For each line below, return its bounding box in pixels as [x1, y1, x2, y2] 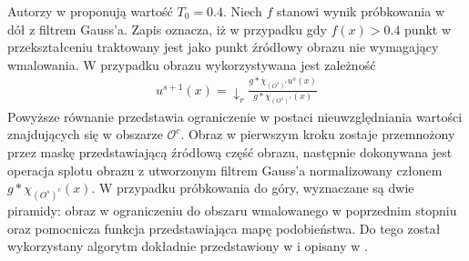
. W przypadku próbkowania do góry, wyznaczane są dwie [91, 178, 414, 197]
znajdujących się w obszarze [7, 125, 163, 144]
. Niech [222, 2, 262, 20]
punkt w [404, 19, 452, 38]
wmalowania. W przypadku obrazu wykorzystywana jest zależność [7, 55, 376, 74]
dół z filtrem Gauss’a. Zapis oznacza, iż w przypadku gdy [7, 19, 327, 38]
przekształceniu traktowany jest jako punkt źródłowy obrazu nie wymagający [7, 37, 439, 56]
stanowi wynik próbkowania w [276, 2, 444, 20]
